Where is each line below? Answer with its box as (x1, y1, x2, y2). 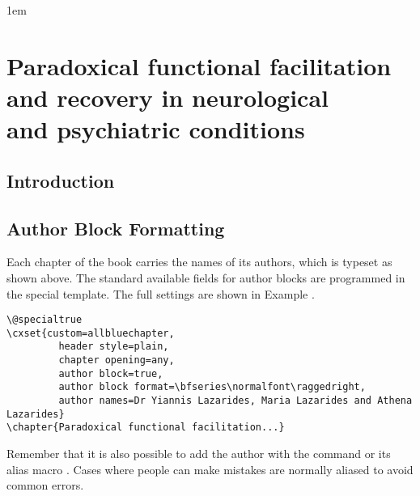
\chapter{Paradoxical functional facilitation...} (6, 422, 285, 434)
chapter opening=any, (58, 354, 175, 367)
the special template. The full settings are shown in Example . (6, 285, 315, 302)
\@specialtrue (6, 314, 83, 326)
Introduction (6, 167, 115, 193)
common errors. (6, 477, 84, 494)
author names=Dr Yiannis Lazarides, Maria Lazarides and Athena (58, 395, 413, 407)
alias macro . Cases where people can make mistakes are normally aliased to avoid (6, 460, 414, 477)
